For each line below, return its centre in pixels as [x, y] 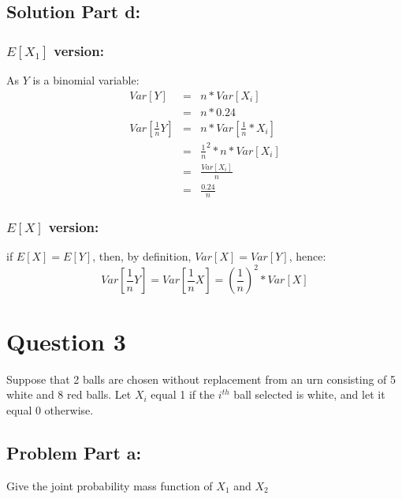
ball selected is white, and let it [309, 394]
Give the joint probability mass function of [110, 485]
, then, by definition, [142, 256]
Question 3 [66, 341]
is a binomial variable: [86, 80]
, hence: [307, 256]
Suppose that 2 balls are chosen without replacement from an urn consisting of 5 [201, 379]
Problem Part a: [74, 452]
